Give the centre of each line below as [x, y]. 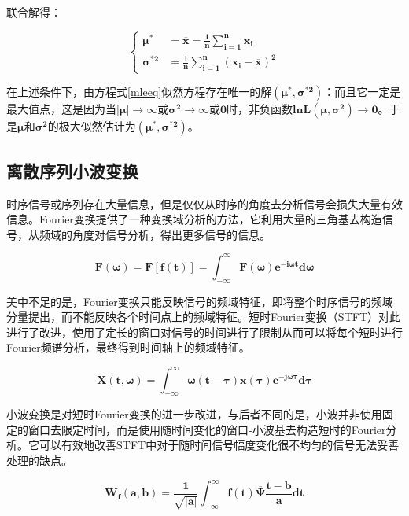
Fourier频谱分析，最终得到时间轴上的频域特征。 [128, 347]
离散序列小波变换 [72, 170]
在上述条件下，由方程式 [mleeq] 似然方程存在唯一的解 [139, 92]
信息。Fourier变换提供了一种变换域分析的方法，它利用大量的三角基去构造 [194, 219]
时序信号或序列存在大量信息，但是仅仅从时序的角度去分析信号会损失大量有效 [204, 203]
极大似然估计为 [97, 126]
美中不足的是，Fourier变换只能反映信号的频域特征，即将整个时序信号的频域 [200, 301]
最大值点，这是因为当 [61, 109]
